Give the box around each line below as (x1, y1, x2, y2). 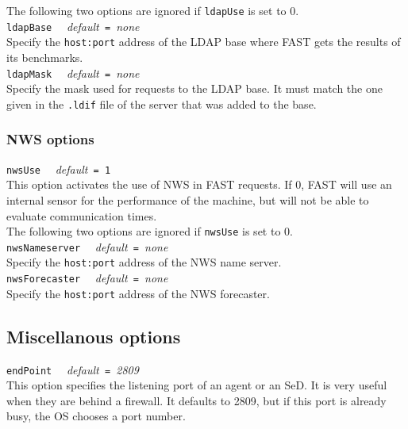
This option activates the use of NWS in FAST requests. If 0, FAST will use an (6, 176, 392, 193)
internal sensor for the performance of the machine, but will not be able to (6, 191, 369, 208)
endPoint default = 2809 (6, 361, 139, 377)
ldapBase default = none (6, 17, 140, 34)
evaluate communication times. (6, 207, 157, 224)
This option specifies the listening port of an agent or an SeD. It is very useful (6, 377, 387, 393)
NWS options (6, 129, 94, 149)
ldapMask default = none (6, 64, 140, 81)
